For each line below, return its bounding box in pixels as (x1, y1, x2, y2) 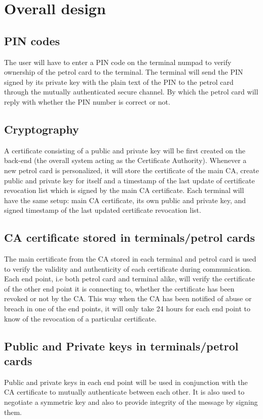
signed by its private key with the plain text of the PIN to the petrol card (4, 76, 234, 87)
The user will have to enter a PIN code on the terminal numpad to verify (4, 56, 232, 67)
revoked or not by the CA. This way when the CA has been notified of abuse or (4, 293, 252, 304)
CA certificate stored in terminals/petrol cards (4, 230, 255, 245)
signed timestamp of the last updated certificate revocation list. (4, 205, 201, 215)
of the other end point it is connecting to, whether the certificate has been (4, 283, 235, 294)
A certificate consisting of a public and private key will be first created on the (4, 145, 245, 155)
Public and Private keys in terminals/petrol (4, 338, 239, 353)
